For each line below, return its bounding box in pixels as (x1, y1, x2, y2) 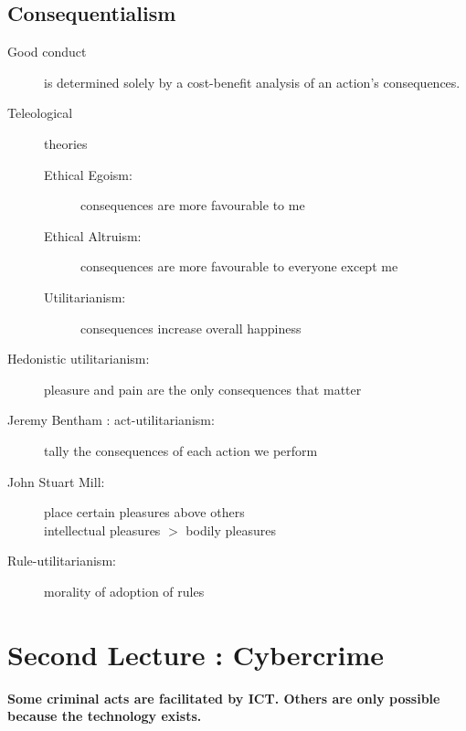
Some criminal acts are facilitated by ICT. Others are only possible (7, 688, 440, 707)
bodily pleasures (185, 520, 276, 539)
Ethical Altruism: (44, 226, 142, 245)
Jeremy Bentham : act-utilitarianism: (7, 410, 215, 429)
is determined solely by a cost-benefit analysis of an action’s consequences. (44, 72, 461, 91)
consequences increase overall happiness (80, 318, 302, 337)
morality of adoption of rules (44, 581, 205, 600)
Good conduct (7, 42, 87, 61)
